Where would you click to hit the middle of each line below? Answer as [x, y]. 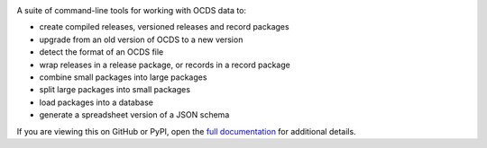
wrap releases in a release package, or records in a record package [165, 65]
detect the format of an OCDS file [101, 52]
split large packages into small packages [115, 90]
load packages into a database [96, 102]
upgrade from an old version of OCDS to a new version [141, 39]
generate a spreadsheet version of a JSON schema [134, 115]
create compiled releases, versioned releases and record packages [164, 27]
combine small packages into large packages [123, 77]
